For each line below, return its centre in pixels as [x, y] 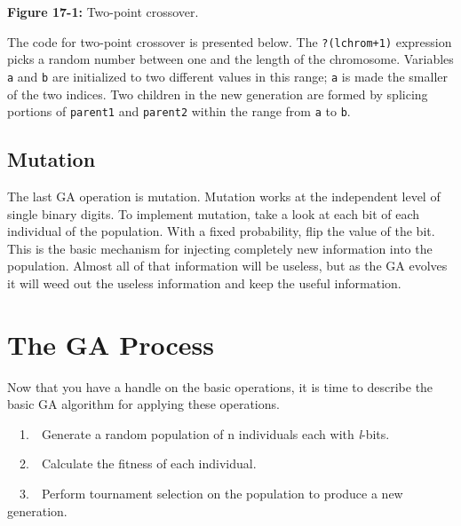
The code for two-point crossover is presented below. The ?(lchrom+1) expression [230, 41]
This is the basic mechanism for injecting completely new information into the [220, 248]
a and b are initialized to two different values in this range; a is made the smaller [228, 76]
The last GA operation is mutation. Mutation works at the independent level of [224, 196]
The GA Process [111, 344]
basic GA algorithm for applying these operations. [143, 404]
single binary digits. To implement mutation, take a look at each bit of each [214, 213]
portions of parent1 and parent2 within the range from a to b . [179, 111]
